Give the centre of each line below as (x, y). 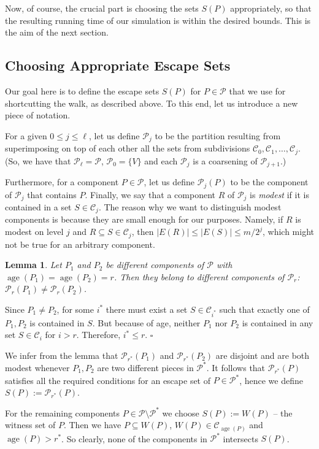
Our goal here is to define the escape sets (82, 90)
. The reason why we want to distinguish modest (190, 207)
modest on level (34, 232)
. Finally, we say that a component (150, 194)
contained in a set (38, 207)
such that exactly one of (264, 309)
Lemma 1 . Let (33, 265)
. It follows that (236, 367)
